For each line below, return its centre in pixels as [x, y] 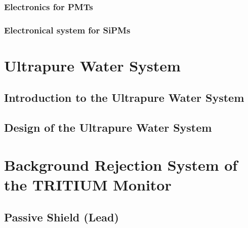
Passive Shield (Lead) [61, 217]
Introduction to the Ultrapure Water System [124, 98]
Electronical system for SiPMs [67, 30]
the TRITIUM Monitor [88, 184]
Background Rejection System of [121, 164]
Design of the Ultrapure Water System [108, 127]
